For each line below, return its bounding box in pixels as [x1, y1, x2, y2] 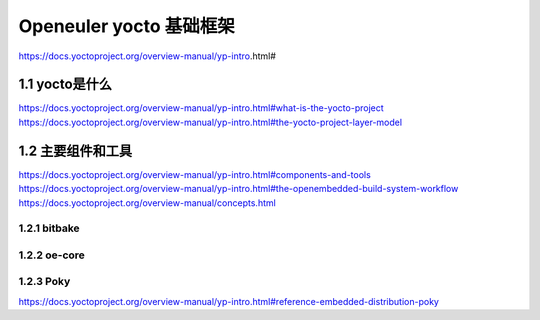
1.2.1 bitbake [18, 221, 80, 235]
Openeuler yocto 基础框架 [18, 15, 235, 37]
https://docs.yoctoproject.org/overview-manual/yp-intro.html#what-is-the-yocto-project [18, 102, 384, 114]
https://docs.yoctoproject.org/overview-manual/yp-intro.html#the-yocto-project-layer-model [18, 116, 403, 128]
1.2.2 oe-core [18, 248, 85, 262]
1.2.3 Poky [18, 275, 71, 289]
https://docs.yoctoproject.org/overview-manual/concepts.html [18, 196, 277, 209]
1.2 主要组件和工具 [18, 142, 133, 159]
